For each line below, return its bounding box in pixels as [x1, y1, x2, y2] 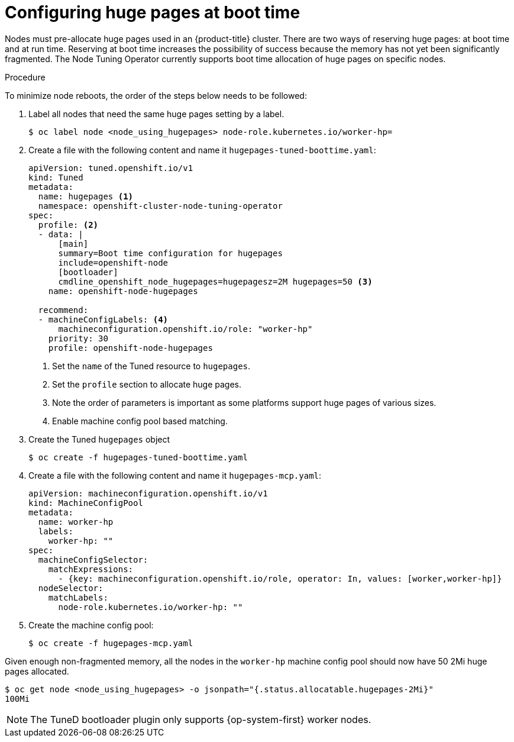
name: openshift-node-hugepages [48, 286, 198, 296]
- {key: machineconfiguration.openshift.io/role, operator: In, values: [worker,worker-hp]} [58, 573, 502, 583]
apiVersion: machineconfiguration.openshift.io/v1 [28, 488, 268, 498]
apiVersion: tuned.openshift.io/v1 [28, 163, 193, 173]
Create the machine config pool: [28, 620, 154, 630]
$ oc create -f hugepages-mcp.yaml [28, 638, 193, 648]
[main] [58, 238, 89, 249]
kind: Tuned [28, 172, 83, 182]
